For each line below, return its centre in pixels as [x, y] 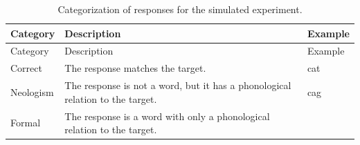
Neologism [32, 91]
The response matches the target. [135, 68]
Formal [26, 123]
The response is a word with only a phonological [167, 116]
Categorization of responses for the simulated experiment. [180, 9]
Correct [26, 68]
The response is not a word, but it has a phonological [178, 85]
